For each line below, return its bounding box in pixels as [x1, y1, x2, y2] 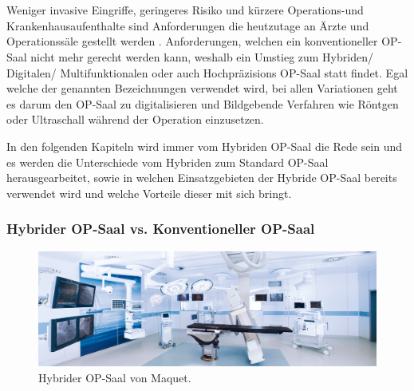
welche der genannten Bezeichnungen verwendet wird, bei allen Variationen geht [6, 80, 398, 97]
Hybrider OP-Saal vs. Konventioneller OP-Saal [6, 219, 315, 239]
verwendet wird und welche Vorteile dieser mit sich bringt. [6, 184, 292, 201]
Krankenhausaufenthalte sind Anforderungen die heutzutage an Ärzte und [6, 17, 369, 34]
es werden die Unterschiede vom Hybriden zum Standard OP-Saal [6, 153, 329, 170]
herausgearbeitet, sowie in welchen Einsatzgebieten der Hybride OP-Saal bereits [6, 169, 397, 186]
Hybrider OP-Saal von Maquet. [38, 369, 191, 385]
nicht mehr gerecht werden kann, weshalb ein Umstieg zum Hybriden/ [30, 48, 373, 65]
